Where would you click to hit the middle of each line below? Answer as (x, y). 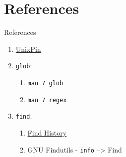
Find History (47, 132)
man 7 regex (47, 100)
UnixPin (28, 49)
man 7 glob (45, 83)
